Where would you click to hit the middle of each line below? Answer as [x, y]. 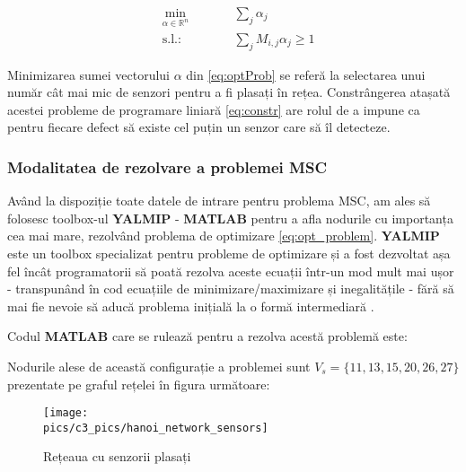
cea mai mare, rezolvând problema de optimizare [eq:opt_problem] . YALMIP [224, 236]
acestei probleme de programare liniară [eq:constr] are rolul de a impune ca [214, 109]
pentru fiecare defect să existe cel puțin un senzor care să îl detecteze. [199, 127]
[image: [66, 413]
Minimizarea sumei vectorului [88, 74]
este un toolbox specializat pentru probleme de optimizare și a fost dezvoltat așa [229, 253]
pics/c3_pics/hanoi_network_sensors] [156, 428]
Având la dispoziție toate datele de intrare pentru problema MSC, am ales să [219, 201]
